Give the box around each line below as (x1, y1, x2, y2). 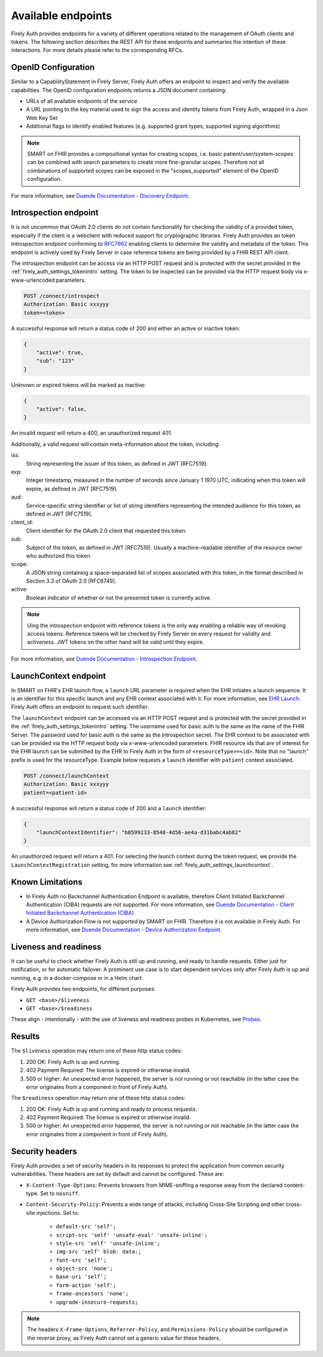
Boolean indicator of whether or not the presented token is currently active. (26, 594, 212, 601)
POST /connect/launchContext (23, 772, 109, 779)
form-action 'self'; (56, 1281, 117, 1289)
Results (11, 1032, 40, 1042)
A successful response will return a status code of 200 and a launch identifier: (11, 804, 206, 812)
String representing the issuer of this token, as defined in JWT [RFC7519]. (26, 460, 208, 467)
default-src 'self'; (56, 1223, 117, 1230)
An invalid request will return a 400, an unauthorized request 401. (11, 429, 173, 437)
